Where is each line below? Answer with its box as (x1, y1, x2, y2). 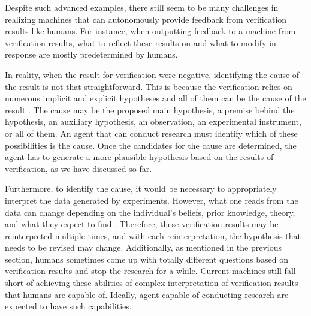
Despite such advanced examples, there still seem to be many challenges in (5, 1, 279, 13)
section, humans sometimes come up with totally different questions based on (5, 252, 289, 265)
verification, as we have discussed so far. (5, 162, 152, 174)
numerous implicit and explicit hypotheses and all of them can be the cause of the (5, 92, 306, 104)
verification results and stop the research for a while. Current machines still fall (5, 264, 296, 277)
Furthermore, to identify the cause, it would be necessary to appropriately (5, 182, 277, 195)
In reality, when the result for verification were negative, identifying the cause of (5, 68, 300, 80)
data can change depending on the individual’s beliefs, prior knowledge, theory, (5, 206, 295, 218)
